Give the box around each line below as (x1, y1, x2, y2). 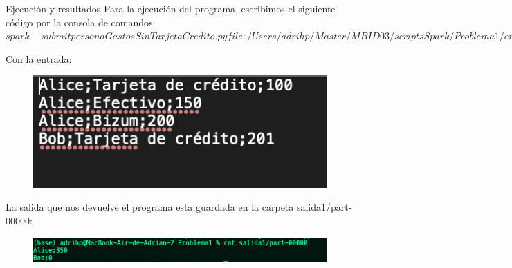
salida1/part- (296, 200, 352, 214)
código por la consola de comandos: (6, 15, 156, 29)
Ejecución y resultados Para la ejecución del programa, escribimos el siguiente (6, 1, 336, 15)
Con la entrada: (6, 51, 72, 66)
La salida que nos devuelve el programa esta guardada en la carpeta (6, 200, 294, 214)
